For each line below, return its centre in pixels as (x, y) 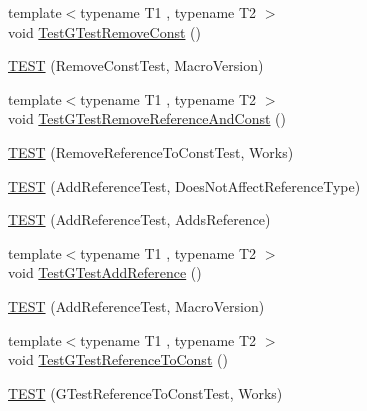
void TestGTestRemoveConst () (105, 31)
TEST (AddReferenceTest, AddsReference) (139, 219)
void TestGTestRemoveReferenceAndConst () (147, 118)
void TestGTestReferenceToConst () (118, 359)
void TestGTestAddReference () (105, 272)
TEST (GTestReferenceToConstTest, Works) (145, 392)
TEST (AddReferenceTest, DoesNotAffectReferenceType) (184, 185)
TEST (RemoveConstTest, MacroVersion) (136, 65)
